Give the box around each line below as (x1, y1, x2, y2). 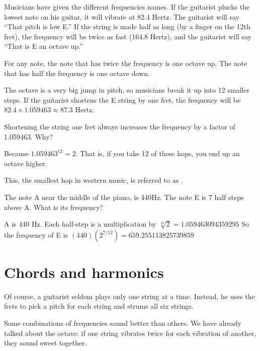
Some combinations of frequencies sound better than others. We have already (4, 318, 242, 328)
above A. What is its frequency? (4, 201, 103, 212)
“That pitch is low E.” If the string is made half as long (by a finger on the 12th (4, 21, 250, 32)
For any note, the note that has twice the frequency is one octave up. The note (4, 57, 247, 68)
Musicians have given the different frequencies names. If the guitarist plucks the (4, 2, 250, 12)
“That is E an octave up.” (4, 41, 83, 51)
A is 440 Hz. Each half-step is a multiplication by (4, 219, 156, 229)
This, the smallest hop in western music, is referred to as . (4, 175, 183, 185)
